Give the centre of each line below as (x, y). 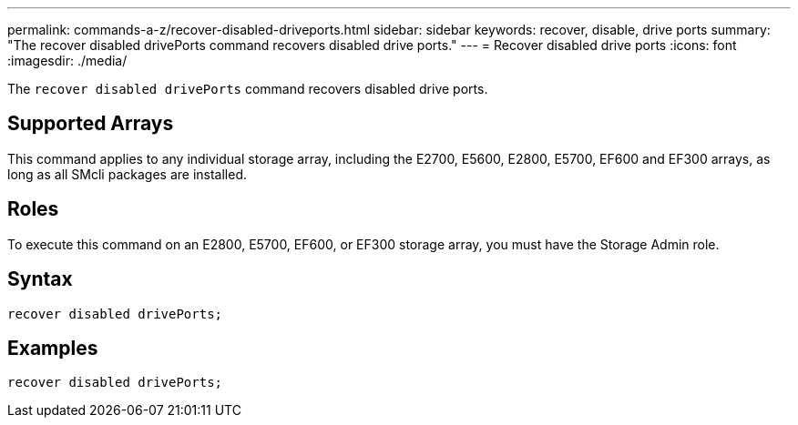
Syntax (40, 279)
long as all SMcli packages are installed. (127, 174)
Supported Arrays (91, 124)
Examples (53, 348)
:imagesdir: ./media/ (67, 61)
